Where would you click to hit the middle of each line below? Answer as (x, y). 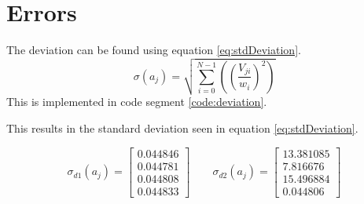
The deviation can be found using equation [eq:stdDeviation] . (154, 50)
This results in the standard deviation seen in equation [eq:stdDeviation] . (182, 127)
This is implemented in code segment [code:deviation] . (137, 102)
